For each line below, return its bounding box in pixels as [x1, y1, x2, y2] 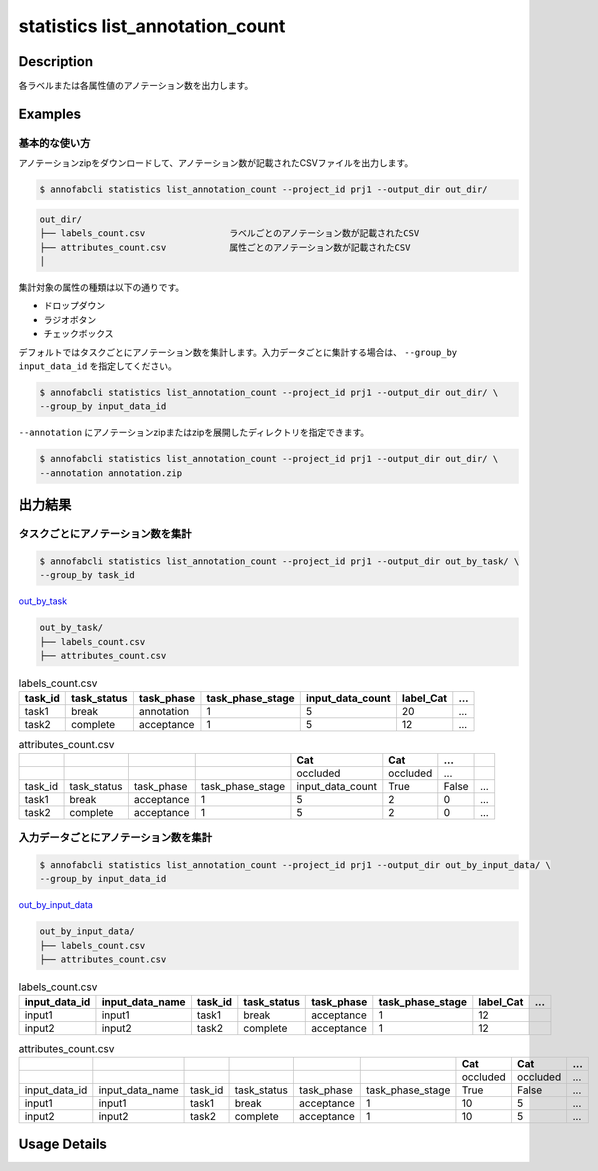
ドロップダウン [43, 300, 105, 312]
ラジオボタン [43, 313, 97, 325]
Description [18, 53, 94, 70]
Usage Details [18, 1136, 107, 1153]
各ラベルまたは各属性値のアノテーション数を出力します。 [18, 80, 254, 92]
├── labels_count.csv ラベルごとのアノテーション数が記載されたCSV [39, 228, 420, 239]
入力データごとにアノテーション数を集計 [18, 831, 213, 845]
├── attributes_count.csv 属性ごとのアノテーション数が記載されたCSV [39, 241, 411, 253]
